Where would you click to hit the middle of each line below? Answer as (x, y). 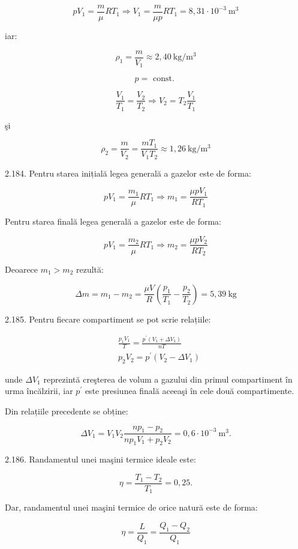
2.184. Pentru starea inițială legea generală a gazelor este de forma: (128, 173)
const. (163, 79)
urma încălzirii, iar (39, 391)
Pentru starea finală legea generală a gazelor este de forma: (113, 221)
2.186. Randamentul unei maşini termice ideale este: (100, 459)
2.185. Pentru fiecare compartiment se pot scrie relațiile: (108, 319)
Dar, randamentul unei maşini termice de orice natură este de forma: (131, 507)
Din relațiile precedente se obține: (67, 411)
